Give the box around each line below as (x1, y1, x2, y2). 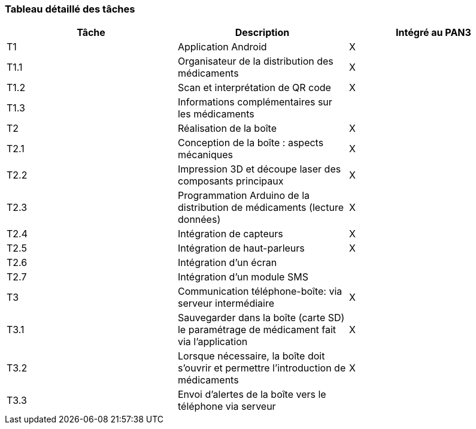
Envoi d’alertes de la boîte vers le (177, 388, 326, 401)
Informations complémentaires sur (177, 96, 332, 108)
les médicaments (177, 108, 254, 120)
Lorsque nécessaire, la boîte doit (177, 350, 325, 362)
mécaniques (177, 149, 233, 161)
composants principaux (177, 175, 284, 188)
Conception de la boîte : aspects (177, 137, 324, 149)
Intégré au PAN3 (396, 26, 471, 39)
